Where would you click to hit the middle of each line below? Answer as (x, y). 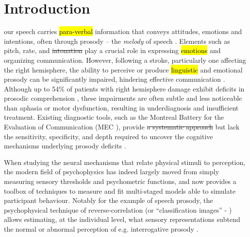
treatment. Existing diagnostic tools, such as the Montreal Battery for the (114, 117)
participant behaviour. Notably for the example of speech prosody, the (108, 200)
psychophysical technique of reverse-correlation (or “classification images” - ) (118, 210)
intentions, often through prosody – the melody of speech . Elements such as (117, 41)
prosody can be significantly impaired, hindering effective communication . (115, 79)
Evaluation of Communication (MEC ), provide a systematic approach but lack (122, 127)
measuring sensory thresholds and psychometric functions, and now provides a (120, 181)
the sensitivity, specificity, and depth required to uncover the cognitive (108, 136)
